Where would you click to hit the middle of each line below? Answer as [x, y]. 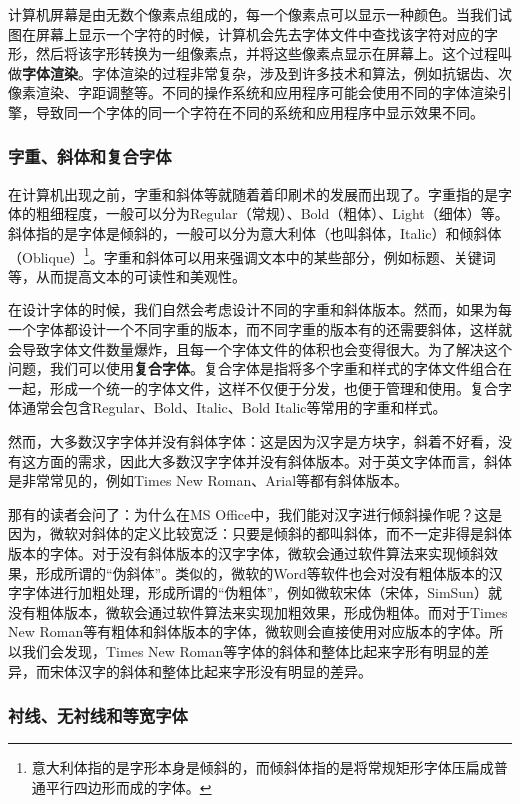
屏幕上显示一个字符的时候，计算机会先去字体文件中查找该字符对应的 [259, 33]
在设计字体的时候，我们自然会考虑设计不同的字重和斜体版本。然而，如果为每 [260, 309]
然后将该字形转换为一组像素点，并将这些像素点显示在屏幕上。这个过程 [266, 53]
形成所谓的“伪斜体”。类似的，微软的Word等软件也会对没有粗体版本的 [262, 572]
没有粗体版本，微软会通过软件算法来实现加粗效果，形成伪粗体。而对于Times [258, 611]
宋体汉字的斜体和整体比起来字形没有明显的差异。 [210, 670]
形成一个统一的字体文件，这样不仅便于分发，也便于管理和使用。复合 [273, 387]
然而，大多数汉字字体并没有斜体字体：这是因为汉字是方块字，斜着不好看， [253, 440]
